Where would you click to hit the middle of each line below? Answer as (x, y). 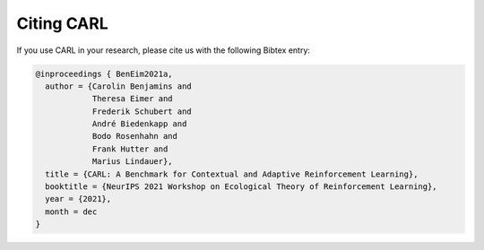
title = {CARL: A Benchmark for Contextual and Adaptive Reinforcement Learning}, (232, 174)
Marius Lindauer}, (133, 162)
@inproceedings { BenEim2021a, (104, 73)
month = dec (71, 211)
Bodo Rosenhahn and (135, 136)
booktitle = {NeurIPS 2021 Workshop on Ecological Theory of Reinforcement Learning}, (242, 187)
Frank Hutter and (130, 149)
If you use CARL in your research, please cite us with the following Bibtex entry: (164, 50)
